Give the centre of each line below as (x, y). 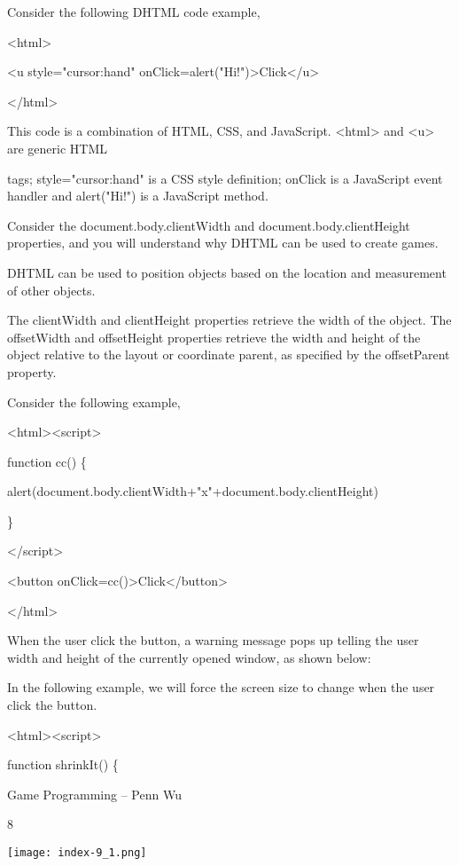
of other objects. (51, 290)
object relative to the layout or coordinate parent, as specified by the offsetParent (229, 354)
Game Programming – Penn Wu (94, 794)
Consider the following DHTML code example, (134, 12)
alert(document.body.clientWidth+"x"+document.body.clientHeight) (193, 491)
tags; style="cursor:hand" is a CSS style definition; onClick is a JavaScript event (225, 178)
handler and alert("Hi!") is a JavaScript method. (138, 196)
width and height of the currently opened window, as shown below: (189, 657)
